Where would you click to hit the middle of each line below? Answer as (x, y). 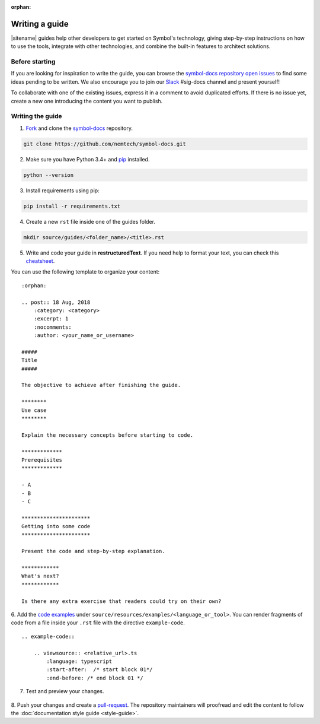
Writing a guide (40, 24)
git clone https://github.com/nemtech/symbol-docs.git (105, 144)
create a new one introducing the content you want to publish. (87, 101)
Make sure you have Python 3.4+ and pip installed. (88, 159)
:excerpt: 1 (51, 319)
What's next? (40, 576)
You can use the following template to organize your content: (85, 272)
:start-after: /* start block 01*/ (100, 670)
